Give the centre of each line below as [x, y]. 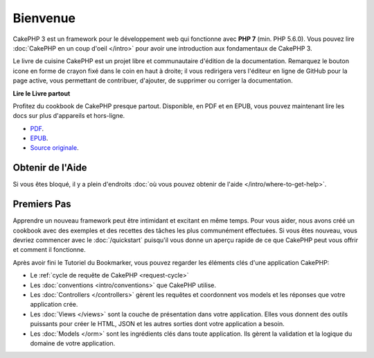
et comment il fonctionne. [49, 250]
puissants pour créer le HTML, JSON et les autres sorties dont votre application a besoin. [157, 324]
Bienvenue [44, 18]
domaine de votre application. [73, 343]
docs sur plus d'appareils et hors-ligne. [69, 116]
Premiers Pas [42, 204]
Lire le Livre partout [42, 93]
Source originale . [54, 148]
